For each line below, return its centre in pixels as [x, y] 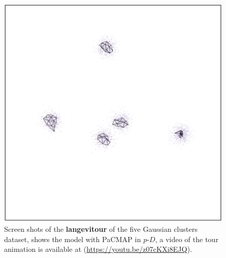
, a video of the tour [187, 239]
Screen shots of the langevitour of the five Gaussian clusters [101, 229]
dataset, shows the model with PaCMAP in [73, 239]
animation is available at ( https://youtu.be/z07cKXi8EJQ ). [98, 249]
